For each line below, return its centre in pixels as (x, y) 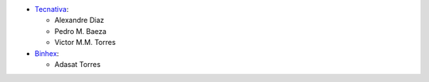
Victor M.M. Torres (85, 43)
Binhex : (47, 53)
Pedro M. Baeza (81, 31)
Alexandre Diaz (79, 20)
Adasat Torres (77, 64)
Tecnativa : (52, 9)
